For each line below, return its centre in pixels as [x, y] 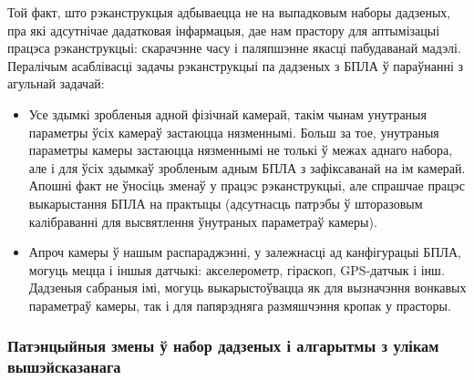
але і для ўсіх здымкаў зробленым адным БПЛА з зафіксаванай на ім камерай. [247, 167]
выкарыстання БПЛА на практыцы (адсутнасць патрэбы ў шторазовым [226, 203]
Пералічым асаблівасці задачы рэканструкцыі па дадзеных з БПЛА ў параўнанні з [235, 65]
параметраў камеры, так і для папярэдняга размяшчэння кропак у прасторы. [240, 305]
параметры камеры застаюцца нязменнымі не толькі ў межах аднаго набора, [241, 150]
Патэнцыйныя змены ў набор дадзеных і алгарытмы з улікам [223, 346]
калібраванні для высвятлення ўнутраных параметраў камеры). [203, 221]
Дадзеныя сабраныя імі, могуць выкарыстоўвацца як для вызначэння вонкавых [247, 288]
